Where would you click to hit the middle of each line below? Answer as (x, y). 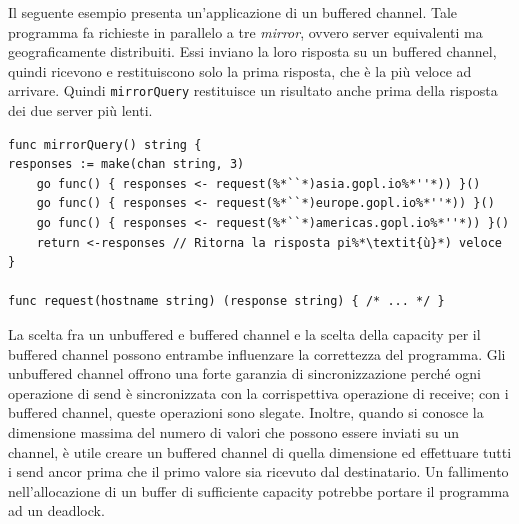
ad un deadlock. (56, 510)
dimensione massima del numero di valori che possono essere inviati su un (234, 431)
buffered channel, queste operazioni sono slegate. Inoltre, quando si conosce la (246, 412)
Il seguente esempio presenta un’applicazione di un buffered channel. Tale (233, 12)
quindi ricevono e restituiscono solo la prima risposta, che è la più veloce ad (240, 70)
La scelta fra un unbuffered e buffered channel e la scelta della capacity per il (244, 333)
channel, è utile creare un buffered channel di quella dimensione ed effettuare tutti (260, 451)
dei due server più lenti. (80, 110)
